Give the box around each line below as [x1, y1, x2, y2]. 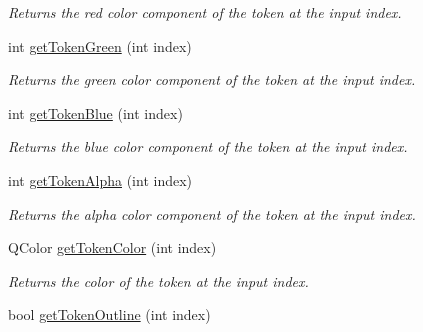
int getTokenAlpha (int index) [8, 169, 192, 190]
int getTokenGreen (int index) [8, 35, 192, 56]
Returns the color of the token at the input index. [8, 270, 309, 291]
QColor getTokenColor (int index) [8, 237, 217, 258]
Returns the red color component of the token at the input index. [8, 2, 402, 22]
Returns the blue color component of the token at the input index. [8, 136, 408, 157]
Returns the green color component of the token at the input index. [8, 69, 416, 90]
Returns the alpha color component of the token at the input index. [8, 203, 416, 224]
